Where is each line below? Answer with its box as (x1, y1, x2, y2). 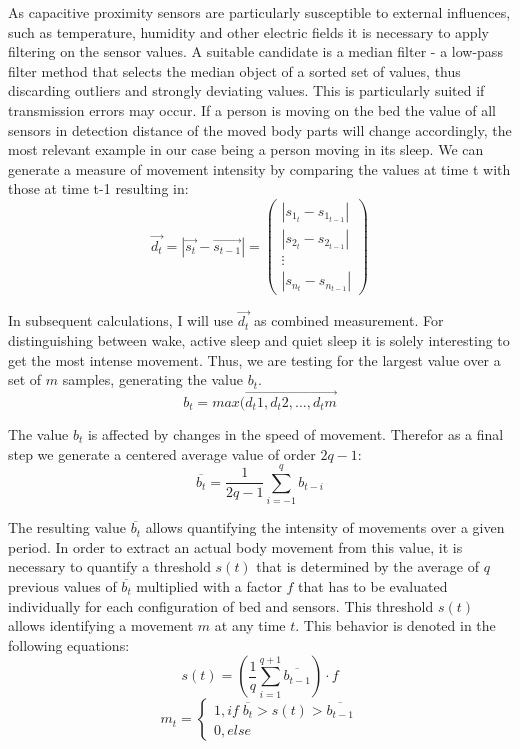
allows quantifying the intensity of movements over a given (145, 517, 505, 538)
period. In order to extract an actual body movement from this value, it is (8, 536, 463, 557)
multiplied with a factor (136, 576, 282, 597)
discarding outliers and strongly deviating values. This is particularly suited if (8, 80, 485, 101)
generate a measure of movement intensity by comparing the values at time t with (8, 158, 511, 179)
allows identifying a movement (8, 615, 194, 636)
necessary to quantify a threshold (8, 556, 211, 577)
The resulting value (8, 517, 126, 538)
